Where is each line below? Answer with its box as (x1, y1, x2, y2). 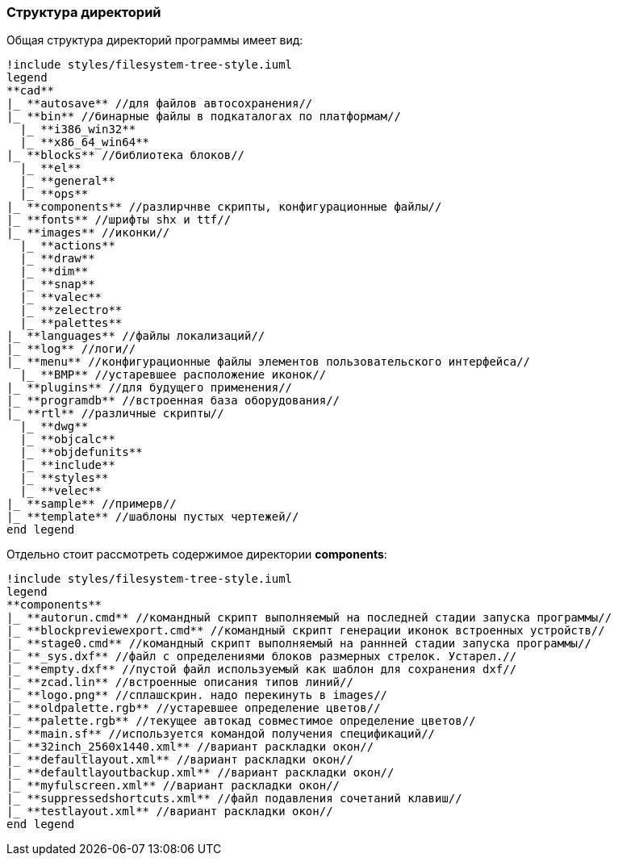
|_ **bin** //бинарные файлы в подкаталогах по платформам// (6, 110, 401, 123)
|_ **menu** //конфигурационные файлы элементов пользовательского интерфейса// (6, 355, 531, 369)
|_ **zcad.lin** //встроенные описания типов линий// (6, 676, 353, 689)
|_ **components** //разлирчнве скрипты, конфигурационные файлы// (6, 200, 442, 214)
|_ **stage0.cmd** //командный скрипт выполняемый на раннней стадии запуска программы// (6, 637, 591, 651)
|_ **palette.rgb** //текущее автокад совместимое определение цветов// (6, 714, 476, 728)
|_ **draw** (19, 252, 95, 266)
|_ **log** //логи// (6, 342, 136, 356)
